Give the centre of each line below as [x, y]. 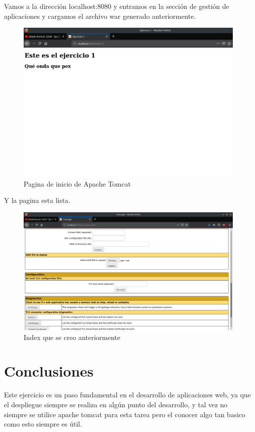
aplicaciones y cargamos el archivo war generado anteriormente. [100, 16]
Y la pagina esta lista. [37, 200]
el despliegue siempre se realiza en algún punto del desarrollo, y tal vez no [116, 404]
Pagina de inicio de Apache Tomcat [77, 183]
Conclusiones [49, 371]
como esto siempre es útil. [43, 424]
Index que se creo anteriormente [72, 337]
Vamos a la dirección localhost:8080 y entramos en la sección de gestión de [117, 6]
